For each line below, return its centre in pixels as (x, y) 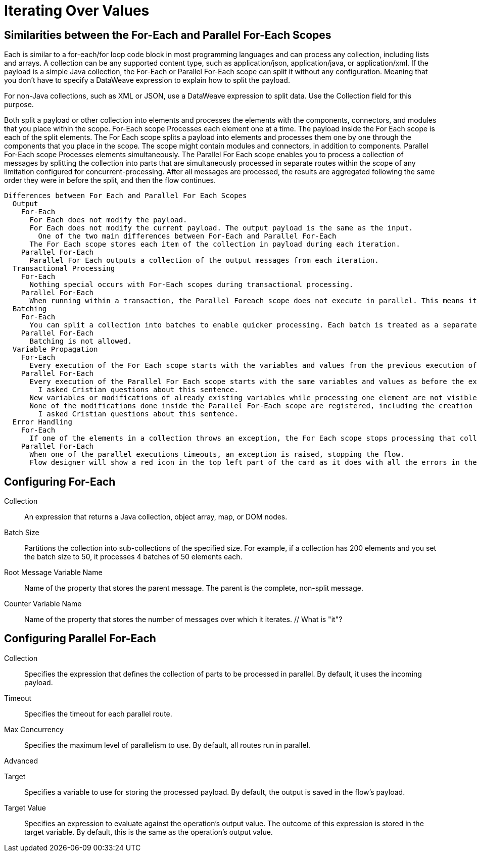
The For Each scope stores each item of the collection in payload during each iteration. (215, 244)
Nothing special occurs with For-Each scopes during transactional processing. (192, 285)
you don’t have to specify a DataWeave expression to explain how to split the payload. (147, 80)
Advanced (21, 760)
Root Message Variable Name (53, 573)
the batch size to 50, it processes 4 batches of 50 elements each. (133, 557)
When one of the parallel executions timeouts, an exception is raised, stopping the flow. (217, 455)
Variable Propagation (55, 349)
